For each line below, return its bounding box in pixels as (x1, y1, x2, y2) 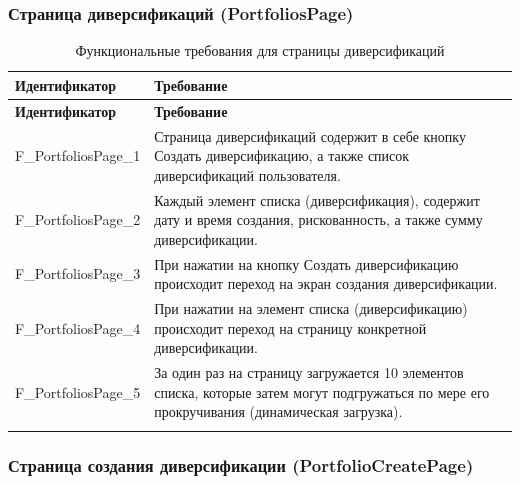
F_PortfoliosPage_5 (15, 381, 141, 402)
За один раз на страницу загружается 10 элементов (154, 362, 464, 383)
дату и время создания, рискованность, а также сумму (154, 209, 483, 230)
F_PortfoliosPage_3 (15, 263, 141, 284)
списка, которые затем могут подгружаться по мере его (154, 381, 490, 402)
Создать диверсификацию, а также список (154, 145, 410, 166)
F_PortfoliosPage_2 (15, 209, 141, 230)
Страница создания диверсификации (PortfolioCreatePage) (8, 453, 474, 478)
